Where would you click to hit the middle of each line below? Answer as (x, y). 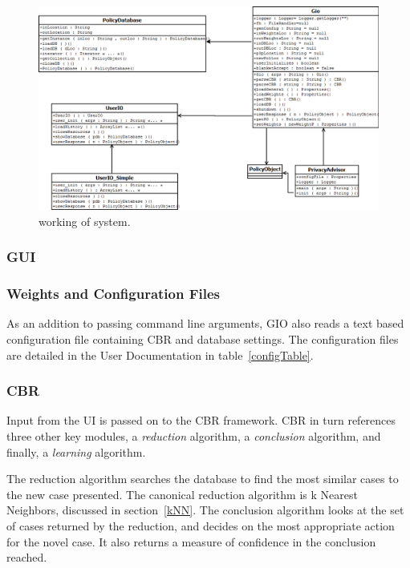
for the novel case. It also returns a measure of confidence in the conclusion (191, 541)
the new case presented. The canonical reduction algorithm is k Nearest (182, 494)
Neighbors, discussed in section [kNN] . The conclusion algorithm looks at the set (205, 510)
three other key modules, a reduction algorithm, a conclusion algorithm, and (194, 436)
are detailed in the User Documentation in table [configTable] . (160, 354)
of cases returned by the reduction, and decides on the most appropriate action (201, 526)
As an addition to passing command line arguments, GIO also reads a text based (205, 323)
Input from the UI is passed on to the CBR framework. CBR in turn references (201, 420)
